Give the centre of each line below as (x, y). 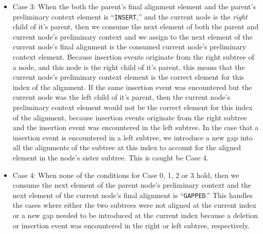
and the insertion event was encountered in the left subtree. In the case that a (136, 127)
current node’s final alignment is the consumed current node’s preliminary (129, 47)
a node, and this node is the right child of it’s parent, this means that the (129, 67)
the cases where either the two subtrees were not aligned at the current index (134, 205)
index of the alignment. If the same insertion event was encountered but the (132, 87)
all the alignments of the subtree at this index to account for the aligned (127, 147)
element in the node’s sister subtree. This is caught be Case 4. (110, 157)
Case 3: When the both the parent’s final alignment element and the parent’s (134, 6)
